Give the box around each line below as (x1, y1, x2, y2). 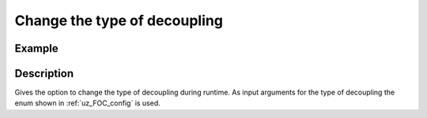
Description (14, 67, 74, 80)
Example (14, 42, 59, 55)
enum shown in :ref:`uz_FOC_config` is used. (14, 98, 161, 108)
